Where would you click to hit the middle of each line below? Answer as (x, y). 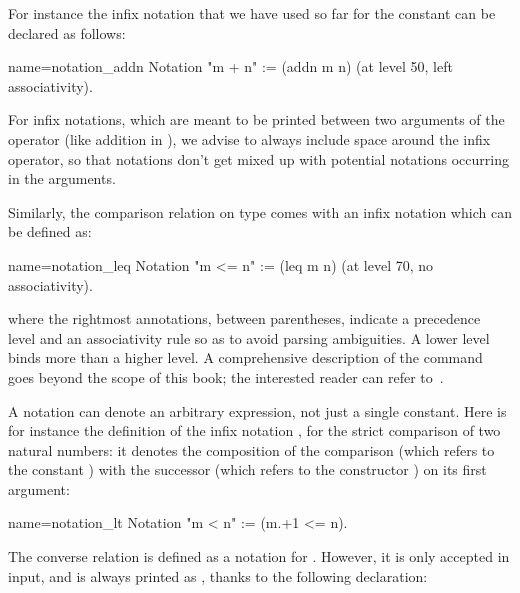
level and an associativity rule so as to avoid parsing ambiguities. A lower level (249, 337)
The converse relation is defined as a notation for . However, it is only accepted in (259, 556)
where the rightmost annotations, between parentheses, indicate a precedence (244, 318)
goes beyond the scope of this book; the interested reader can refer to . (226, 376)
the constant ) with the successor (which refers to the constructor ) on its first (247, 469)
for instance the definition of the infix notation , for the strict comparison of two (254, 430)
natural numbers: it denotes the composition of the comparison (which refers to (251, 449)
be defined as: (50, 231)
